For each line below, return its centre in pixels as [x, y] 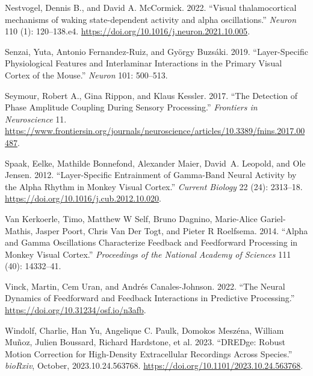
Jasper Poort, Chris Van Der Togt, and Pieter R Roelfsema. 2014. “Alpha [172, 230]
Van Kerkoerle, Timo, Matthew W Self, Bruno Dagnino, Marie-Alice [131, 218]
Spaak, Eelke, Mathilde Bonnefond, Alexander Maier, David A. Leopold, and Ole [155, 163]
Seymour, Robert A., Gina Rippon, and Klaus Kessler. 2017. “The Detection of [151, 95]
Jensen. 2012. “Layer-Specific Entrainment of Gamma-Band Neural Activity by [151, 175]
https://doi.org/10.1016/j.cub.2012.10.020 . [83, 198]
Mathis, [19, 230]
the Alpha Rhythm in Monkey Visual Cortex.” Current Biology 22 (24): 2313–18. [154, 186]
